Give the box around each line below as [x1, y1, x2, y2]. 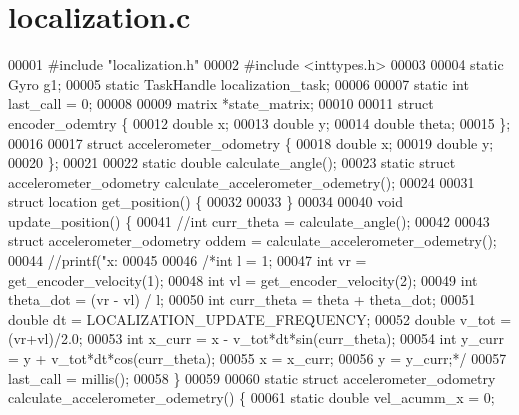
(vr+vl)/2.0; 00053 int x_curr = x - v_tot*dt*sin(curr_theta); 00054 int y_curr [8, 328, 504, 349]
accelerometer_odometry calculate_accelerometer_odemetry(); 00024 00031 [8, 171, 475, 192]
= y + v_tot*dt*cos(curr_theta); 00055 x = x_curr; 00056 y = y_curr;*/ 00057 [8, 348, 507, 369]
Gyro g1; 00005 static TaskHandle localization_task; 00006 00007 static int [8, 73, 469, 94]
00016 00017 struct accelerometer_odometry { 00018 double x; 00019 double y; [8, 132, 494, 153]
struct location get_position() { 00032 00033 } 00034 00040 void [8, 191, 403, 212]
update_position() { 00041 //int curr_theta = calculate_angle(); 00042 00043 [8, 210, 490, 231]
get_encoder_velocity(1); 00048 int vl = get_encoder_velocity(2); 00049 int [8, 269, 478, 290]
